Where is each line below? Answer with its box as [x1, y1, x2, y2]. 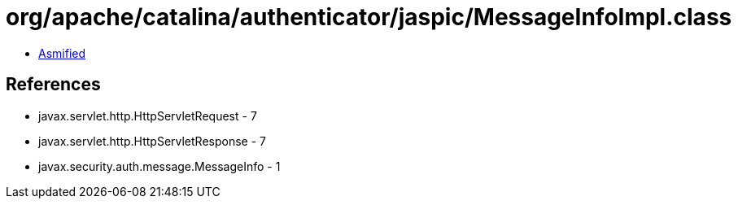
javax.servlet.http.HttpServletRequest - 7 [38, 108, 257, 123]
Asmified [38, 46, 86, 60]
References [6, 74, 101, 95]
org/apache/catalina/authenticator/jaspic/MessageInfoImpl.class [6, 3, 732, 31]
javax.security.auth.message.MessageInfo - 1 [38, 159, 281, 173]
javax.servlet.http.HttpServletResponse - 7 [38, 133, 266, 148]
